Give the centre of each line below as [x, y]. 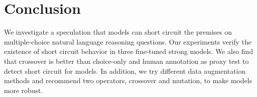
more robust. [23, 90]
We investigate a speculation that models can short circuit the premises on [118, 32]
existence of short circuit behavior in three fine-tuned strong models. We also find [128, 51]
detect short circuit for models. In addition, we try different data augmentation [125, 71]
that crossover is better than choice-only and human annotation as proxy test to [127, 61]
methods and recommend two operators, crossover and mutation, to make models [128, 80]
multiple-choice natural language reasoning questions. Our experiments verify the [128, 41]
